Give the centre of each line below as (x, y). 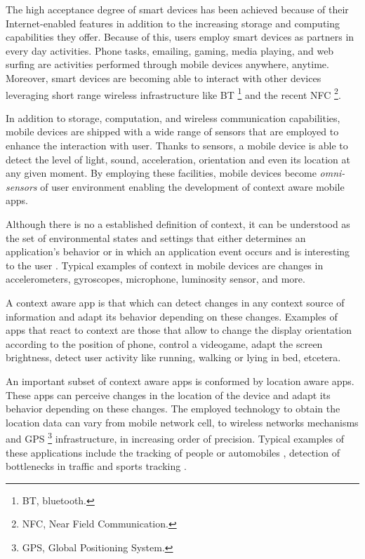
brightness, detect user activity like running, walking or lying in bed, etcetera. (173, 357)
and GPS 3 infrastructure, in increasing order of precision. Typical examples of (175, 437)
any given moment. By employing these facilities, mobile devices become (161, 173)
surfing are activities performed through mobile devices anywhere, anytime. (167, 64)
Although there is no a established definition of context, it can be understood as (178, 223)
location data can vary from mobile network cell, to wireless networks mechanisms (182, 422)
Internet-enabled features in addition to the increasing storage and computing (173, 23)
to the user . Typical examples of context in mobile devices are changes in (165, 265)
